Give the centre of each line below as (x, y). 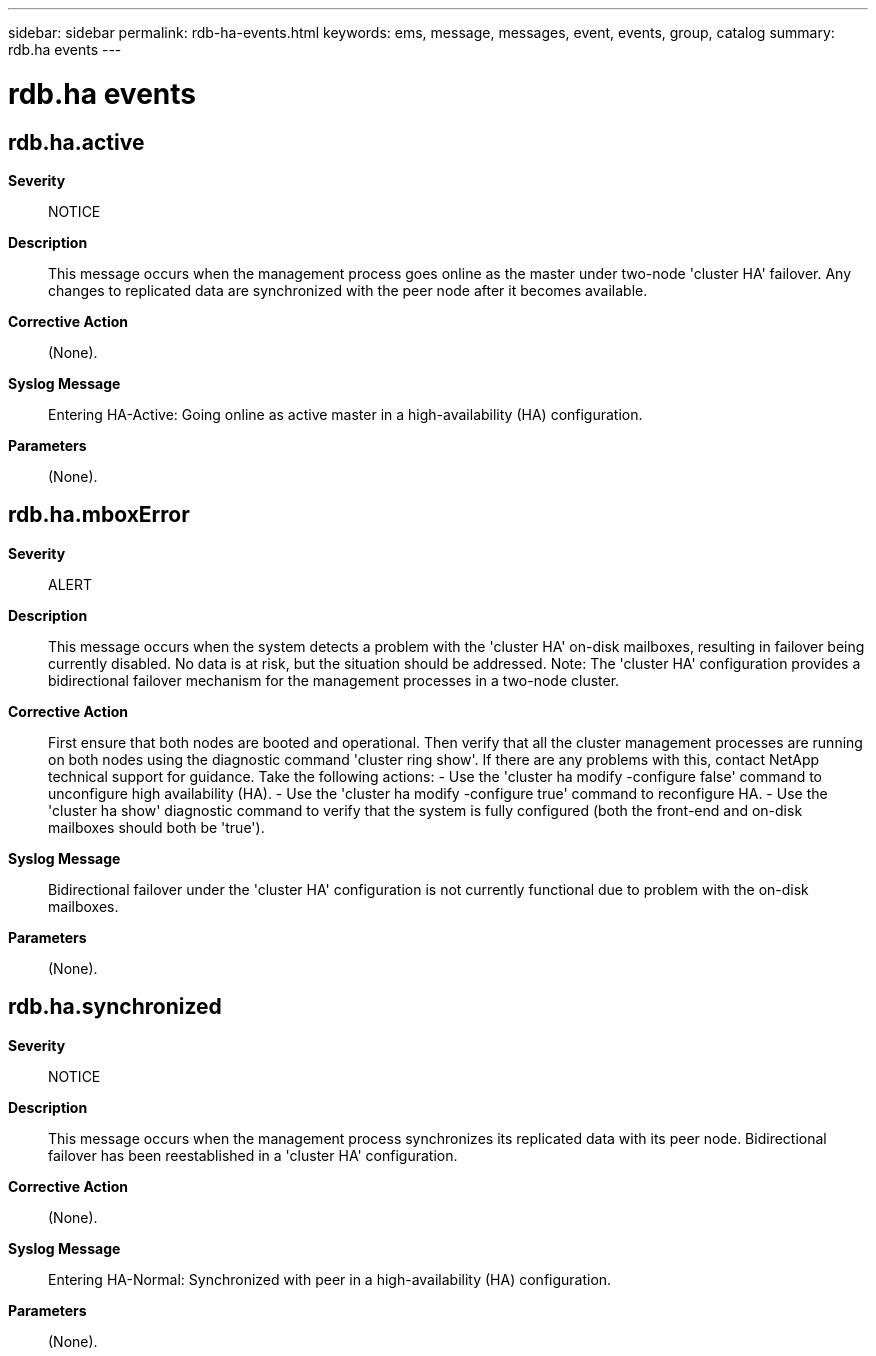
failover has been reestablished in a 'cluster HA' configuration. (253, 1155)
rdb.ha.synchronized (115, 1007)
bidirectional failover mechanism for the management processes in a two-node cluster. (334, 680)
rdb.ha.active (76, 142)
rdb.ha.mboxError (99, 515)
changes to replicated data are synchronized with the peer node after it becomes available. (348, 290)
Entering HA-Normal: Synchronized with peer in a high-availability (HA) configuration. (330, 1279)
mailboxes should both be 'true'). (156, 827)
